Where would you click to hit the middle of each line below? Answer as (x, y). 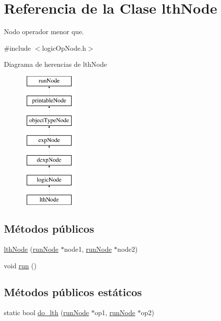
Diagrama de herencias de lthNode (55, 64)
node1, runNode (88, 249)
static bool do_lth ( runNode (46, 312)
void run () (20, 265)
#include (18, 48)
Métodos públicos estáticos (73, 291)
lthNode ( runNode (31, 249)
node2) (128, 249)
